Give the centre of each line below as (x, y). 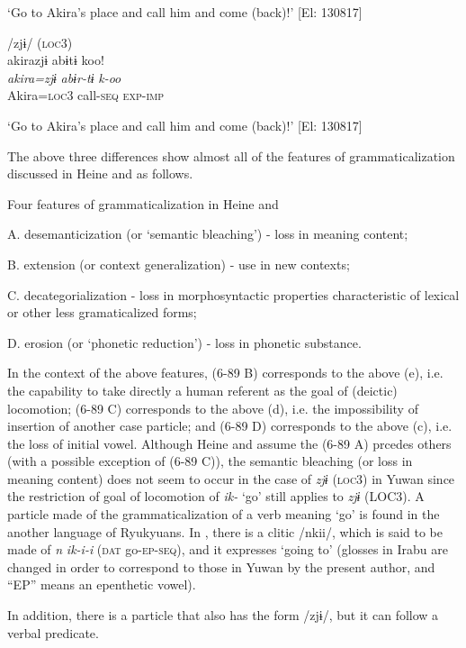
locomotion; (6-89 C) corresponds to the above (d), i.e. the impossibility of (213, 408)
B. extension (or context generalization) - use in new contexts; (179, 264)
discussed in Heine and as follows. (100, 173)
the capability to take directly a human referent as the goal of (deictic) (202, 390)
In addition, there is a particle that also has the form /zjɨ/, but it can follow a (223, 615)
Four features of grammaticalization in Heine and (143, 203)
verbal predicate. (53, 632)
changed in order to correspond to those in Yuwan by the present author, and (221, 566)
